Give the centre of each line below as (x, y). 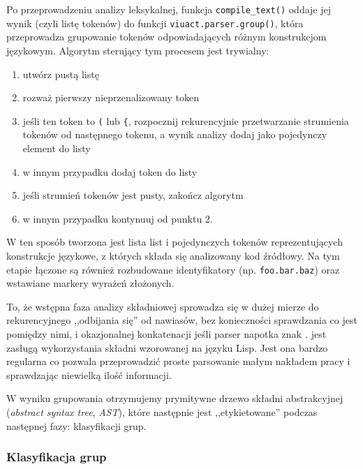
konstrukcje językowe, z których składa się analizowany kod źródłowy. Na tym (173, 255)
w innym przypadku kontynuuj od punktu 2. (118, 218)
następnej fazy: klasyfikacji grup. (76, 425)
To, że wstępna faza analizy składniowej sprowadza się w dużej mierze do (163, 306)
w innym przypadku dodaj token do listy (110, 171)
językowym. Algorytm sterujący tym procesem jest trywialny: (138, 50)
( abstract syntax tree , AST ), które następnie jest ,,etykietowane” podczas (162, 411)
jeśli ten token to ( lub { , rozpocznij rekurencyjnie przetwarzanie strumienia (186, 120)
